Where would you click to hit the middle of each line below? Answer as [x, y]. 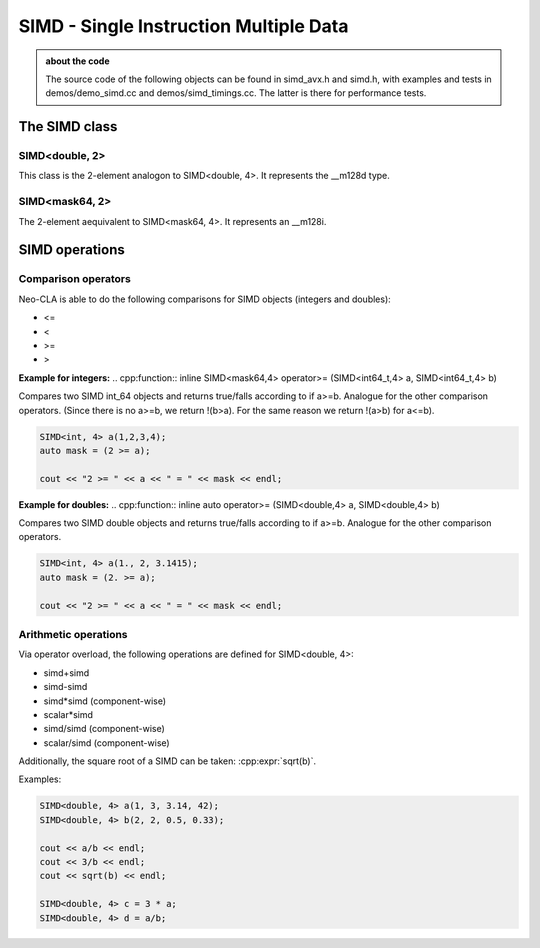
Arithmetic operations [73, 634]
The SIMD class [68, 126]
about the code [77, 61]
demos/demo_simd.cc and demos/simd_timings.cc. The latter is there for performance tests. [236, 93]
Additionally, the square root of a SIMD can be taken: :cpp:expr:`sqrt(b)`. [167, 761]
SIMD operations [71, 250]
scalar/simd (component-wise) [106, 742]
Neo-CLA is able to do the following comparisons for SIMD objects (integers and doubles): [205, 299]
